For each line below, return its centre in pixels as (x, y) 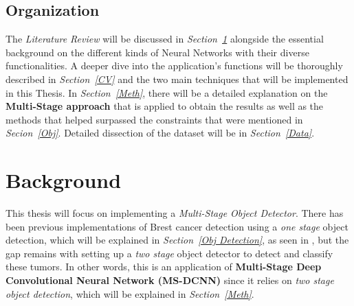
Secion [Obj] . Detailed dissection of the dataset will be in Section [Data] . (160, 133)
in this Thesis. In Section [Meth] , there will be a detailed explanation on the (167, 92)
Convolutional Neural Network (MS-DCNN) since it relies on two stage (170, 280)
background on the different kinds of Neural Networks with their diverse (157, 52)
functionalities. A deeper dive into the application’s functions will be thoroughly (174, 66)
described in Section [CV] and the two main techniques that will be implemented (177, 79)
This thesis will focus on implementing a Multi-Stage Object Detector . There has (175, 213)
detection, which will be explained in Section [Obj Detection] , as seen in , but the (177, 240)
